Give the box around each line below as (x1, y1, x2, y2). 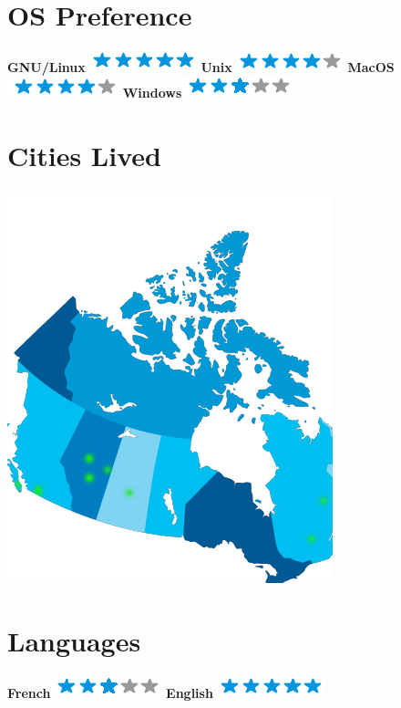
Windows (122, 83, 182, 102)
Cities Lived (7, 137, 161, 174)
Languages (7, 621, 141, 659)
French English (7, 682, 213, 702)
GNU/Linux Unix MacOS (7, 57, 395, 76)
